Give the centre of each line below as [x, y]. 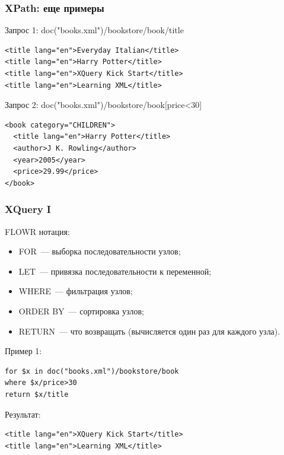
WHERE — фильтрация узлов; [76, 291]
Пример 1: [23, 351]
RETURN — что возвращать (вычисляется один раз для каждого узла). [149, 331]
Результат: [23, 414]
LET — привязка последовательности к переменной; [115, 271]
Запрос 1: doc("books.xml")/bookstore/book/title [94, 30]
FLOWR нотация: [37, 231]
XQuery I [28, 209]
